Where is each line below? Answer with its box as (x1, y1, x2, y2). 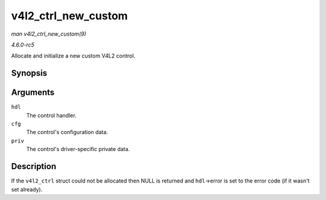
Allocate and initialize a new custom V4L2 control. (11, 52, 136, 60)
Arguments (11, 88, 55, 98)
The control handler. (26, 112, 77, 119)
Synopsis (11, 68, 48, 79)
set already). (11, 185, 43, 193)
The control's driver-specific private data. (26, 146, 130, 153)
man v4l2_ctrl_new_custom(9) (11, 30, 87, 37)
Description (11, 161, 57, 172)
